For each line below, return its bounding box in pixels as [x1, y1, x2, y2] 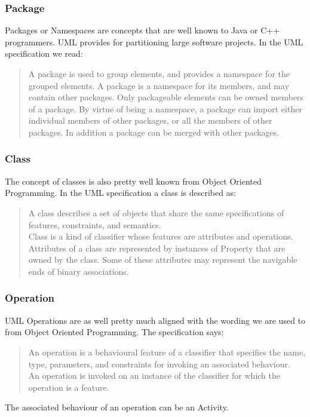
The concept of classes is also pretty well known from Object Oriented [5, 174, 262, 187]
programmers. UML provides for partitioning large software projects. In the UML [5, 35, 303, 48]
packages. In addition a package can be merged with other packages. [28, 125, 280, 138]
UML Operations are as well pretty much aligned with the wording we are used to [5, 314, 306, 326]
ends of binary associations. [28, 265, 129, 277]
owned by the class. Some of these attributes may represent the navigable [28, 253, 297, 266]
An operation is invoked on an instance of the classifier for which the [28, 369, 280, 382]
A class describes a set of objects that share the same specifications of [28, 206, 284, 219]
